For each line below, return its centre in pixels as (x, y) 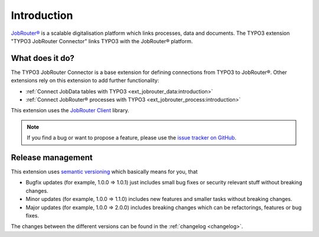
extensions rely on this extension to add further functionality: (85, 80)
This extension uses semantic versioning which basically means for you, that (104, 172)
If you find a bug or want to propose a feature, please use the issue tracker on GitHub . (131, 138)
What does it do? (43, 58)
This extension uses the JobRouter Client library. (70, 111)
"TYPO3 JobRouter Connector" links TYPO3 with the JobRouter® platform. (102, 41)
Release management (52, 158)
